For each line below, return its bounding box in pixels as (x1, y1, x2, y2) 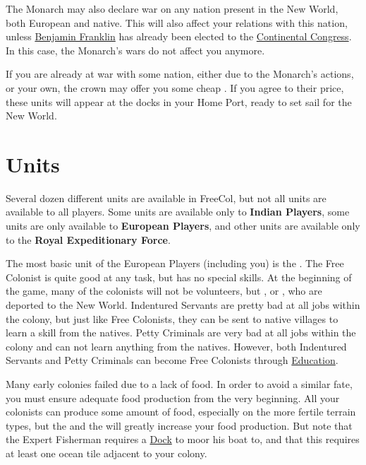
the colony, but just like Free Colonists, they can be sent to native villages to (6, 311, 338, 326)
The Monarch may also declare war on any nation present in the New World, (6, 1, 338, 16)
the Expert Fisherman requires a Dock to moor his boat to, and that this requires (6, 432, 360, 447)
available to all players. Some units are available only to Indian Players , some (6, 204, 350, 219)
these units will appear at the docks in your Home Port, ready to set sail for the (6, 94, 352, 109)
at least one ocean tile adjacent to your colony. (6, 445, 207, 460)
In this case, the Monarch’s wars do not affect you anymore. (6, 42, 265, 57)
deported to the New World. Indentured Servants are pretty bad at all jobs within (6, 298, 360, 312)
